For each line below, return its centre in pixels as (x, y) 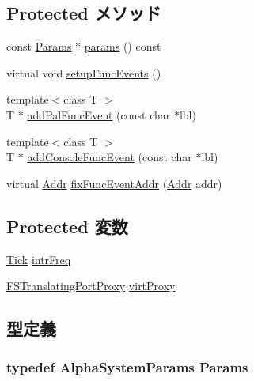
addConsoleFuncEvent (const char (110, 157)
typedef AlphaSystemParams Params (127, 367)
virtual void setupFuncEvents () (84, 72)
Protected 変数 (67, 226)
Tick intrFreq (39, 259)
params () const (123, 46)
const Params (39, 46)
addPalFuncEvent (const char (99, 114)
